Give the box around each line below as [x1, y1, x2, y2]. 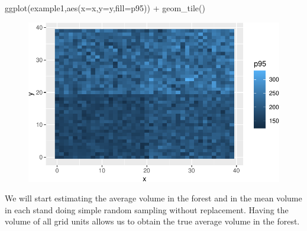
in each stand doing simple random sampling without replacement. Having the [5, 203, 289, 216]
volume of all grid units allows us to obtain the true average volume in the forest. [5, 215, 300, 227]
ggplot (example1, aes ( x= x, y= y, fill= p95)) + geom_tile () [5, 2, 205, 14]
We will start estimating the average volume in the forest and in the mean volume [5, 192, 302, 204]
